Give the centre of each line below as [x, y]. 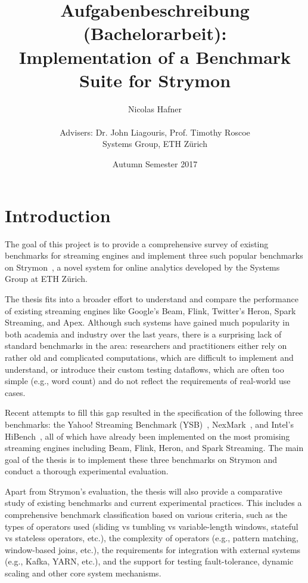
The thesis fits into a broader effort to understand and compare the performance [152, 298]
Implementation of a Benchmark [155, 56]
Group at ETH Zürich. [46, 279]
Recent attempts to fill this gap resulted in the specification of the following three [154, 412]
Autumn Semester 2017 [155, 164]
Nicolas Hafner [155, 108]
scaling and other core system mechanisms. [83, 573]
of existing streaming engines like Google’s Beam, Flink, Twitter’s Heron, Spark [150, 310]
